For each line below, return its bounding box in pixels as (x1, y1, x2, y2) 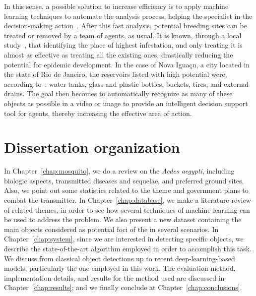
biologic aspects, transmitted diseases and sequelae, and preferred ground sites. (4, 175, 244, 185)
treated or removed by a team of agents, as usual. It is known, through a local (4, 30, 242, 40)
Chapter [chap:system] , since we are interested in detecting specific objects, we (4, 234, 244, 244)
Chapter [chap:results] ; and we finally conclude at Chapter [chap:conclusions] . (4, 282, 242, 293)
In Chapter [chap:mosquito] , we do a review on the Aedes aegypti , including (4, 166, 235, 176)
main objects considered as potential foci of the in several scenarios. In (4, 224, 219, 234)
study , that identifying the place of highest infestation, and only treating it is (4, 40, 243, 50)
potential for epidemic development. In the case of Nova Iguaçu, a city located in (4, 59, 250, 69)
